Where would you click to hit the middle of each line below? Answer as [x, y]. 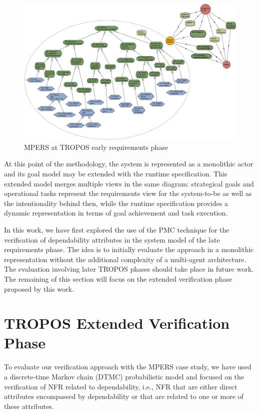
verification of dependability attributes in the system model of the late [112, 239]
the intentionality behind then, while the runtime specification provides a [116, 203]
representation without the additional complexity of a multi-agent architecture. [125, 259]
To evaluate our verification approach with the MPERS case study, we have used [128, 367]
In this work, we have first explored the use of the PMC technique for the [117, 229]
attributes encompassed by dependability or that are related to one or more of [124, 396]
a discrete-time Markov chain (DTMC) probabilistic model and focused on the [124, 377]
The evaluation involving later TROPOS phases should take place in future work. [129, 269]
